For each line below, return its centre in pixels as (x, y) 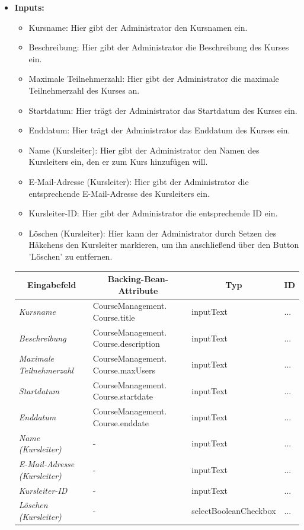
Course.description (126, 344)
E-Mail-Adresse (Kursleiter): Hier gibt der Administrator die (139, 181)
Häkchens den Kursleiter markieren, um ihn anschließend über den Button (164, 245)
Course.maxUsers (124, 370)
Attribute (138, 290)
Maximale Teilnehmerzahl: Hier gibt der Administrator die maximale (154, 79)
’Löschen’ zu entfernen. (71, 256)
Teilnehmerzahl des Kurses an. (84, 90)
